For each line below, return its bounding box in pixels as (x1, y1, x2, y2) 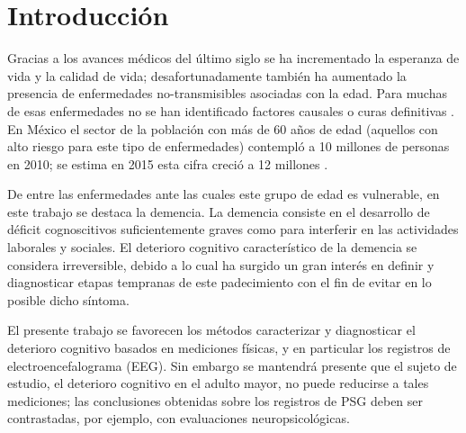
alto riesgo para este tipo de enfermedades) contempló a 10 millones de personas (7, 137, 450, 156)
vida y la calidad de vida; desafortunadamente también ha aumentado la (7, 66, 407, 85)
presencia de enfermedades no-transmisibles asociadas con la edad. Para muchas (7, 84, 447, 103)
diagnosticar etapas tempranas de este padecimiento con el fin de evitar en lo (7, 273, 432, 292)
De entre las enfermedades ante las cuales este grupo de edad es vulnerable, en (7, 185, 440, 203)
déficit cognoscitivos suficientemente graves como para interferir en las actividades (7, 220, 459, 239)
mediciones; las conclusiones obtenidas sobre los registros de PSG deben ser (7, 391, 424, 410)
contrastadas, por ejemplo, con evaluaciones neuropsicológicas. (7, 409, 350, 428)
